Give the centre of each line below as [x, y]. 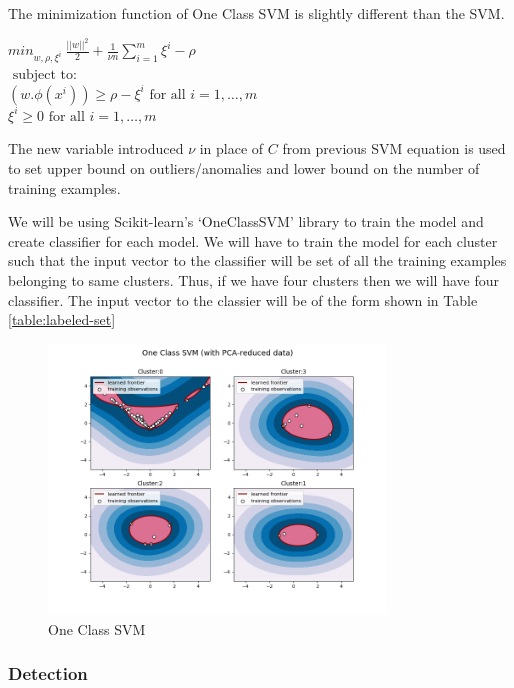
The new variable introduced [96, 148]
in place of [231, 148]
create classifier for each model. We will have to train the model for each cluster [253, 240]
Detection [48, 673]
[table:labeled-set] [62, 319]
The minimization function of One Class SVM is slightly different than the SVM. [256, 13]
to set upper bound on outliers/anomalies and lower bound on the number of [244, 168]
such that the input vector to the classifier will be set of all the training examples [257, 260]
